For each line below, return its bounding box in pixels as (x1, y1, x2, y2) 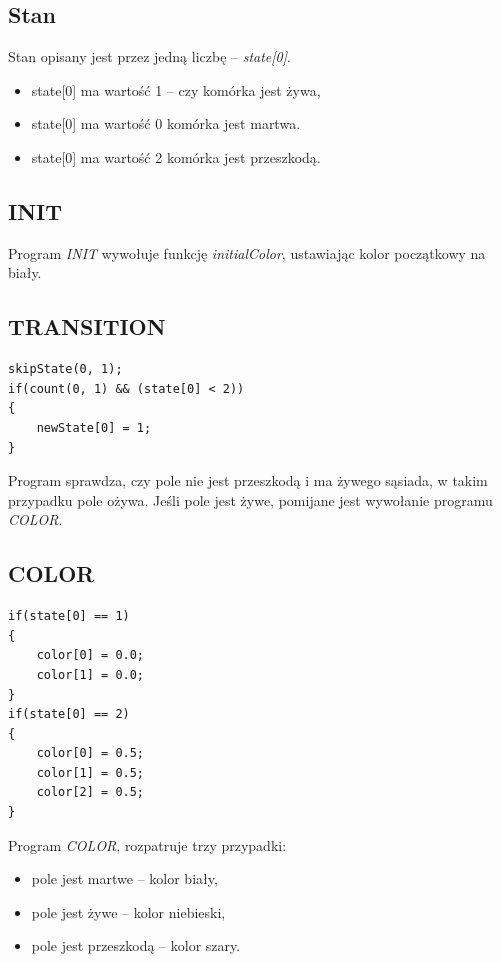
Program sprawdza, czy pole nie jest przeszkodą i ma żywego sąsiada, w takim (8, 470, 488, 491)
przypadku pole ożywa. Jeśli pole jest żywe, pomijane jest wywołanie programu (8, 489, 493, 510)
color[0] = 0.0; (36, 648, 145, 663)
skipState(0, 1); (8, 362, 123, 377)
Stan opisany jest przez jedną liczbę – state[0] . (8, 46, 291, 67)
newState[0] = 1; (36, 420, 152, 435)
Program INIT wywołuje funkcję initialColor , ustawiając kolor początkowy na (8, 242, 486, 263)
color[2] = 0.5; (36, 785, 145, 800)
